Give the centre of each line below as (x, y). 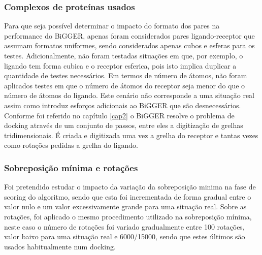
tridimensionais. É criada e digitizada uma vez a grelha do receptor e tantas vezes (131, 135)
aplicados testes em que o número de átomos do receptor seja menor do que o (125, 85)
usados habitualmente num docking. (60, 246)
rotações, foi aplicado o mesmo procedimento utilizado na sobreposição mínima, (128, 216)
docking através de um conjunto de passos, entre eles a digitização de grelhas (124, 125)
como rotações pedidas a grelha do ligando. (71, 145)
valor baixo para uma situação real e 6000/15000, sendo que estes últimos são (125, 236)
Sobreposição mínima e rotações (71, 167)
